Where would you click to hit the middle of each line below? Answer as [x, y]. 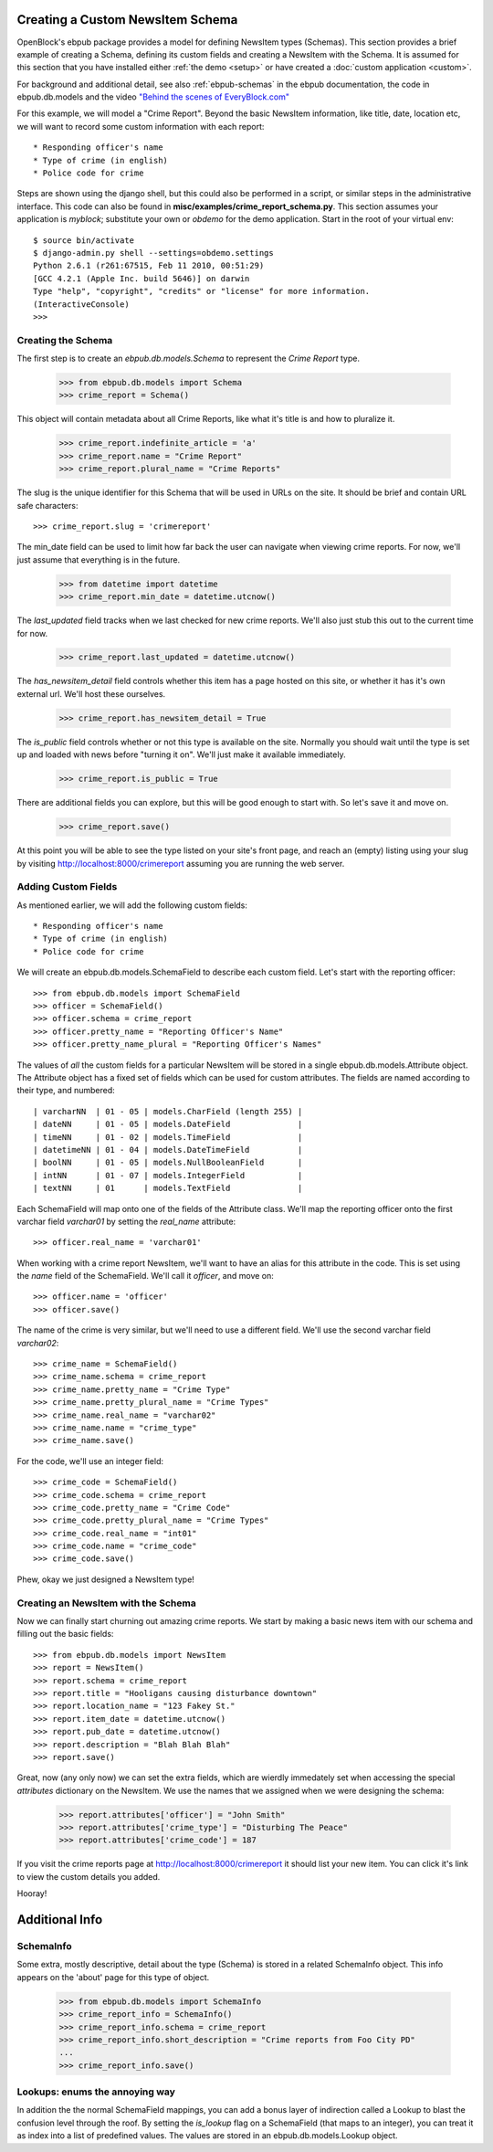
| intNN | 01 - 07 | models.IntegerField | [168, 1175]
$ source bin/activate [84, 240]
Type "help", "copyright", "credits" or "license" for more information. [202, 291]
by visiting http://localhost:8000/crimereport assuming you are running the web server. [181, 863]
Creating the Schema [65, 340]
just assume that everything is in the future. [99, 559]
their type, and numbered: [66, 1091]
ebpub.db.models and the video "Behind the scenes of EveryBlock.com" [153, 97]
